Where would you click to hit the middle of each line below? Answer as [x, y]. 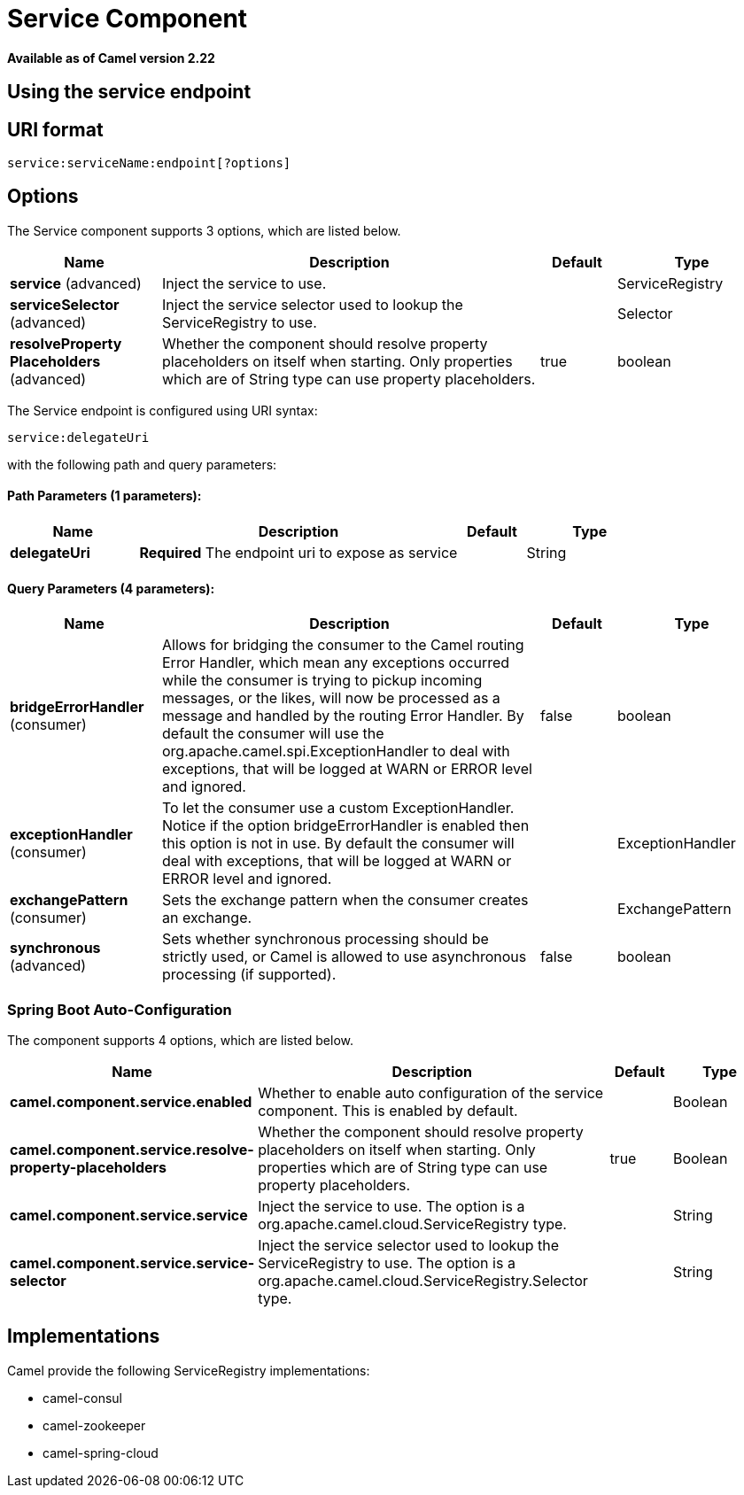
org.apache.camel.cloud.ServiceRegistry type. [412, 1224]
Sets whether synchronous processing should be [325, 939]
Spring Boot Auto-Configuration [120, 1009]
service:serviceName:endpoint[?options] [149, 163]
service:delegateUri [78, 437]
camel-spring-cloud [101, 1452]
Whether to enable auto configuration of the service [431, 1093]
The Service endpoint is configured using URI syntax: [163, 410]
